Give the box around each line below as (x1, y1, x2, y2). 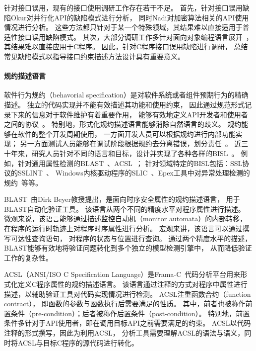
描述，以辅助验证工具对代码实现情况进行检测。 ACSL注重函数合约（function (4, 288, 251, 299)
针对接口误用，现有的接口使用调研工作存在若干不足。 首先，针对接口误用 (4, 2, 243, 12)
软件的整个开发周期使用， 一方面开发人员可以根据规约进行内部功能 (17, 128, 236, 139)
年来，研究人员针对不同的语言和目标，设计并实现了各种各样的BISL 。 (10, 148, 239, 158)
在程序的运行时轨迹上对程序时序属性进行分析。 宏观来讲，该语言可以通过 (4, 223, 243, 234)
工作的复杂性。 (4, 252, 53, 263)
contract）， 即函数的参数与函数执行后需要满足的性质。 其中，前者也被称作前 (4, 298, 253, 309)
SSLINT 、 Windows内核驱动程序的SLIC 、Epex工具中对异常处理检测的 (17, 168, 250, 178)
